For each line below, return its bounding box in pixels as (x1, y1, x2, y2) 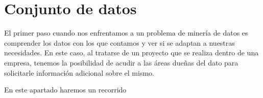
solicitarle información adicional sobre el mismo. (4, 67, 154, 78)
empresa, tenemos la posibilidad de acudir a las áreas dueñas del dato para (4, 57, 238, 68)
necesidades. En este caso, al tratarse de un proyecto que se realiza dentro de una (4, 47, 259, 58)
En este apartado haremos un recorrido (4, 84, 127, 95)
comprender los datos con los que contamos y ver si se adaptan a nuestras (4, 37, 235, 48)
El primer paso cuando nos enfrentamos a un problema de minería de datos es (4, 27, 248, 38)
